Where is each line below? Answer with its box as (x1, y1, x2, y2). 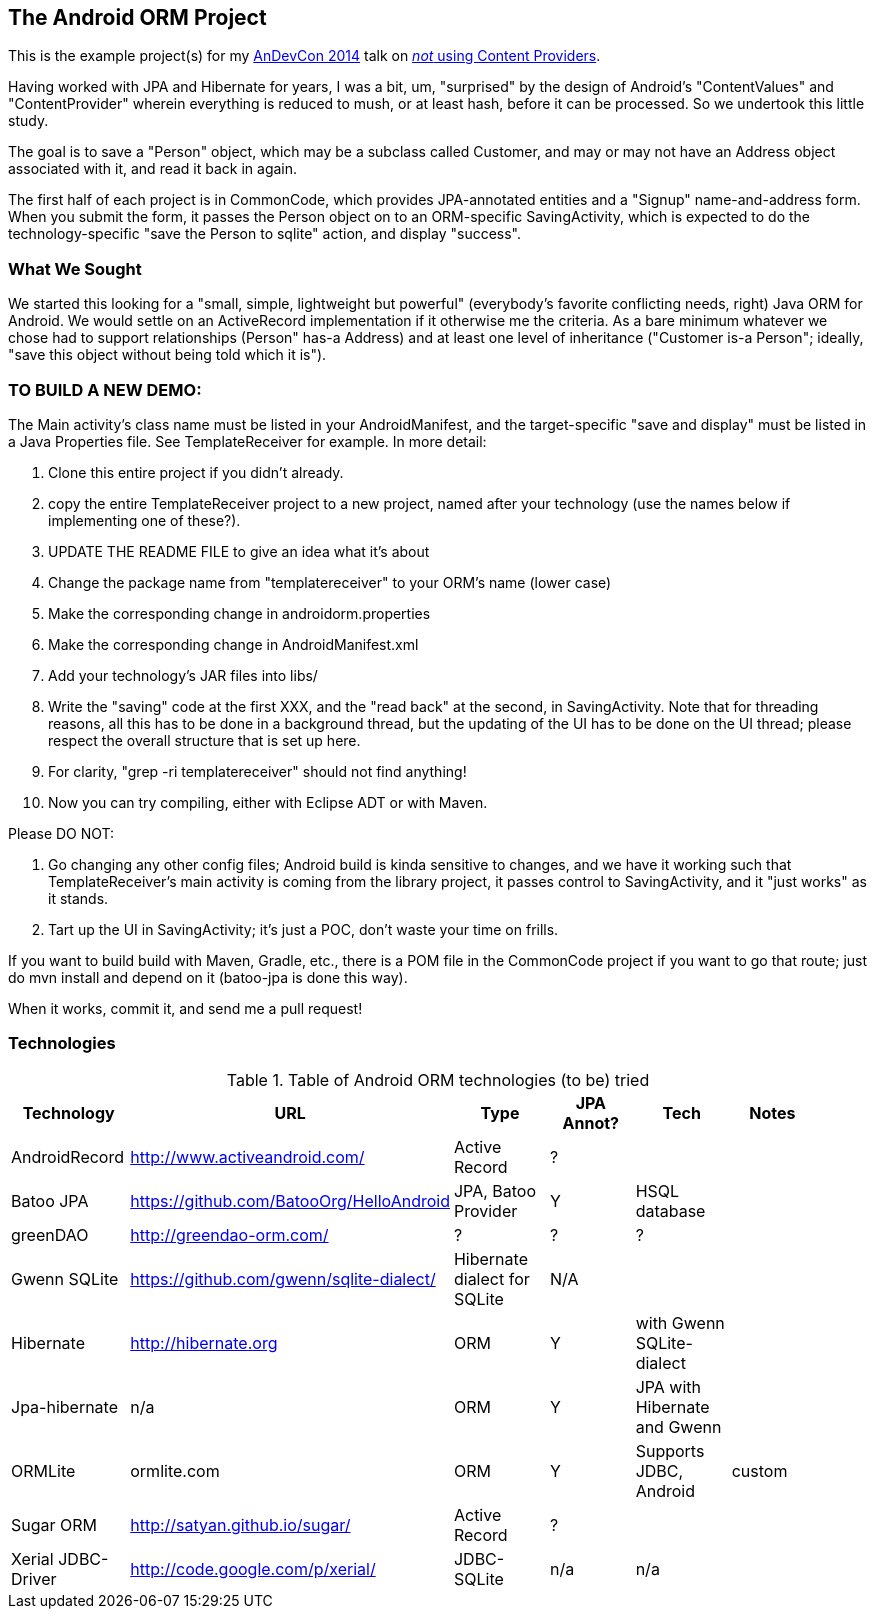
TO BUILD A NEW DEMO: (8, 379, 202, 400)
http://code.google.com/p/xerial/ (130, 1558, 376, 1579)
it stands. (48, 889, 109, 907)
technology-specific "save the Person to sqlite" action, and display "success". (8, 225, 522, 243)
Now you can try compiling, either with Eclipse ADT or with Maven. (48, 793, 488, 811)
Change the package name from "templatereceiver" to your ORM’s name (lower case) (48, 573, 612, 591)
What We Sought (8, 258, 142, 279)
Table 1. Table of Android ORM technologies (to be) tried (226, 1069, 650, 1090)
